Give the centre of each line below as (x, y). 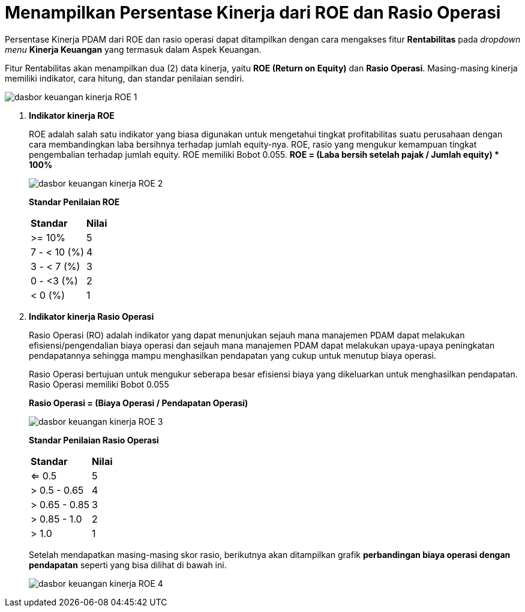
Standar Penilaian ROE (74, 202)
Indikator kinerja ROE (72, 115)
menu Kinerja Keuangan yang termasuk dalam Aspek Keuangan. (133, 49)
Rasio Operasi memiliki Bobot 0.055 (99, 384)
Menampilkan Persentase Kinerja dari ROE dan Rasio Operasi (253, 13)
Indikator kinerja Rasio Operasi (91, 316)
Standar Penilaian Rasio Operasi (94, 440)
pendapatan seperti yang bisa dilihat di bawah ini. (128, 565)
